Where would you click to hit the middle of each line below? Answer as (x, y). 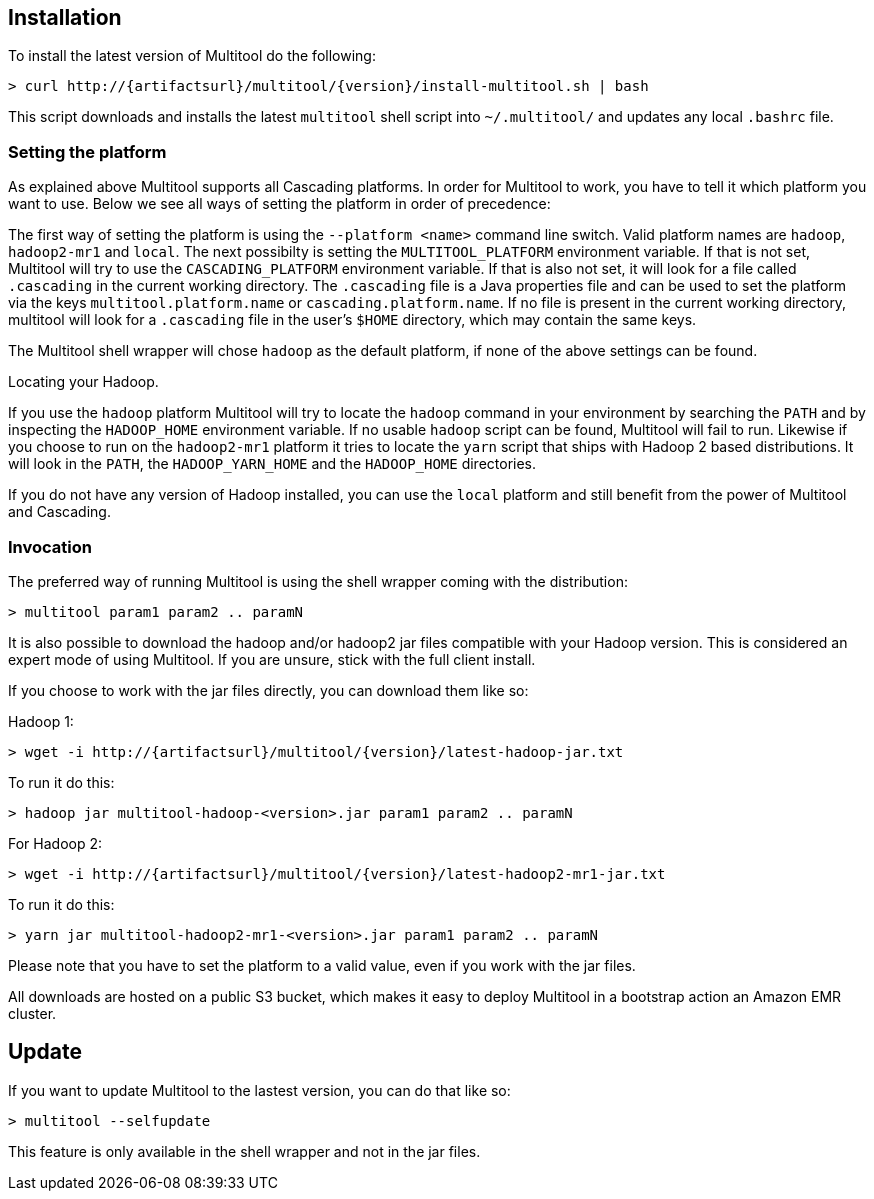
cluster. (32, 1013)
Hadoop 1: (41, 721)
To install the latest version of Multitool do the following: (192, 56)
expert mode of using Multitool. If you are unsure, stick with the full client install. (272, 659)
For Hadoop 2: (55, 843)
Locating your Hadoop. (83, 382)
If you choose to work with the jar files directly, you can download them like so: (268, 690)
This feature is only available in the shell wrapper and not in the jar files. (244, 1151)
